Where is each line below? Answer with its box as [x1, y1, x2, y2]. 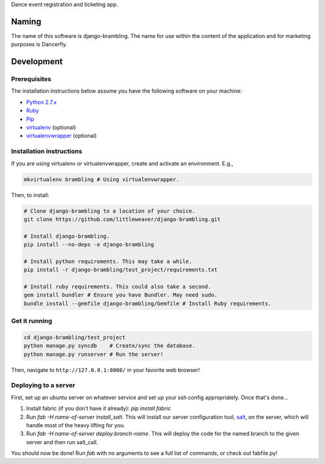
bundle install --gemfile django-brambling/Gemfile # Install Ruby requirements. [23, 300, 272, 307]
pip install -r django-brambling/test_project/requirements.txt [23, 267, 218, 273]
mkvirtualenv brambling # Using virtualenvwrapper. [23, 176, 180, 183]
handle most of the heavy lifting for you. [26, 422, 126, 429]
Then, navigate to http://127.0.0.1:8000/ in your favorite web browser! [11, 366, 200, 373]
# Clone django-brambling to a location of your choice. [23, 208, 196, 214]
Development [11, 57, 63, 67]
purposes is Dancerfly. [11, 41, 67, 48]
